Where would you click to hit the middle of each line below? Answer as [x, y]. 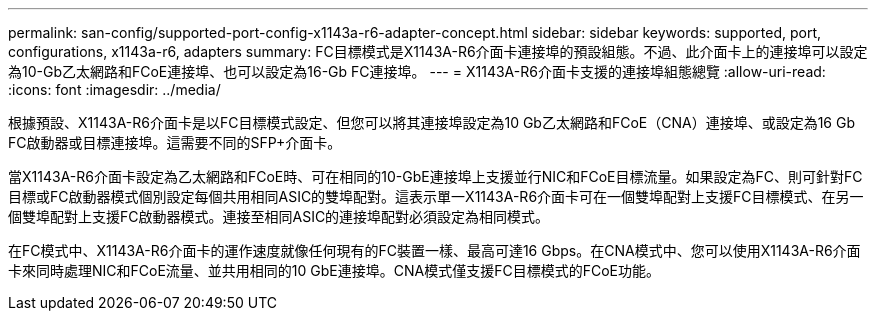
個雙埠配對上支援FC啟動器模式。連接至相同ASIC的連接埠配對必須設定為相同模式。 [279, 216]
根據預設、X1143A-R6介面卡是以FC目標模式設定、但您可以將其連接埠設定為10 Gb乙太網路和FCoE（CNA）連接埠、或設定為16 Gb [431, 122]
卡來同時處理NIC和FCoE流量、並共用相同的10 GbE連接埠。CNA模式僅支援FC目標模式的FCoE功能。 [334, 270]
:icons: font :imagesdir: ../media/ [114, 89]
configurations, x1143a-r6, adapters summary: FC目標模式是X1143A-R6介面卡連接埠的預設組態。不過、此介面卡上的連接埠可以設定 [438, 51]
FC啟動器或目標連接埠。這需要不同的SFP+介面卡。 [175, 142]
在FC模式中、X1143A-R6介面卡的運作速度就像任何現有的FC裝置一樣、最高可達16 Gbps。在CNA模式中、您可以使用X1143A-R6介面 [434, 250]
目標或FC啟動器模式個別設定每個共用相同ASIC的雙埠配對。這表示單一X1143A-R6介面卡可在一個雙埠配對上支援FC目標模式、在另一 [436, 196]
